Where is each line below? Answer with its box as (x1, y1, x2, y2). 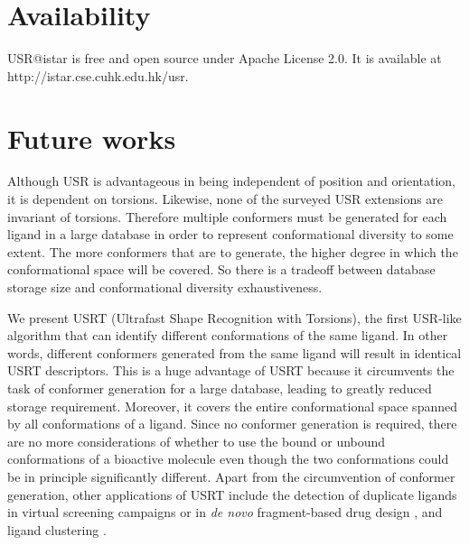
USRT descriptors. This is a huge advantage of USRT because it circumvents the (7, 361, 455, 380)
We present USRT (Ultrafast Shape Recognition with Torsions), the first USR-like (7, 308, 462, 327)
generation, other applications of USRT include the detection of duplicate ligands (7, 485, 457, 503)
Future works (7, 119, 176, 156)
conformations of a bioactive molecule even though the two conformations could (7, 449, 449, 468)
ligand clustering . (7, 520, 107, 539)
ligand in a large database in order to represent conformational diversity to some (7, 225, 454, 244)
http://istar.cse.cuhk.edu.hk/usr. (7, 66, 189, 85)
